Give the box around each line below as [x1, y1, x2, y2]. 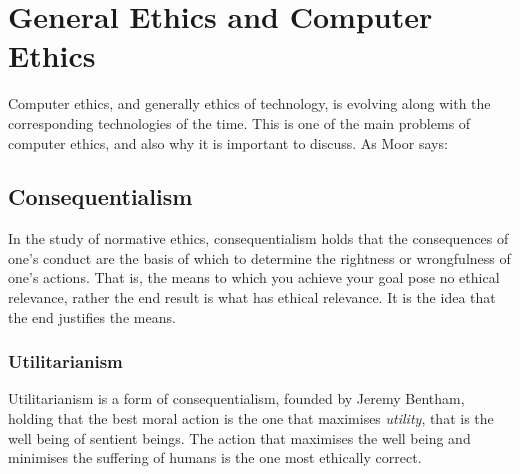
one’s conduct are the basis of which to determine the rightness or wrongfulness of [8, 247, 511, 268]
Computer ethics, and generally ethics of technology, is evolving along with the [8, 93, 491, 114]
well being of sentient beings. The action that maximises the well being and [8, 427, 471, 448]
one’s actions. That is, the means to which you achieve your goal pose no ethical [8, 267, 500, 288]
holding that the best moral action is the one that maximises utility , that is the [8, 408, 494, 429]
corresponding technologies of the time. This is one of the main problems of [8, 112, 471, 133]
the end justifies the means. [8, 306, 176, 327]
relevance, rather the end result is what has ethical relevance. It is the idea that [8, 287, 496, 308]
